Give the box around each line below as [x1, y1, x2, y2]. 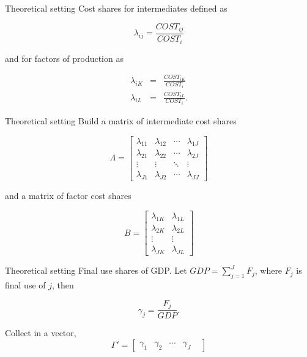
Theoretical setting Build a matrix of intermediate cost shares [5, 115, 237, 127]
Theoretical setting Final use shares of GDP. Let [5, 264, 187, 277]
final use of [5, 279, 46, 291]
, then [52, 279, 74, 291]
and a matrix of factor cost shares [5, 189, 131, 202]
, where [254, 264, 283, 277]
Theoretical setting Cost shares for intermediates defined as [5, 2, 227, 14]
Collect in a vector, [5, 326, 76, 339]
